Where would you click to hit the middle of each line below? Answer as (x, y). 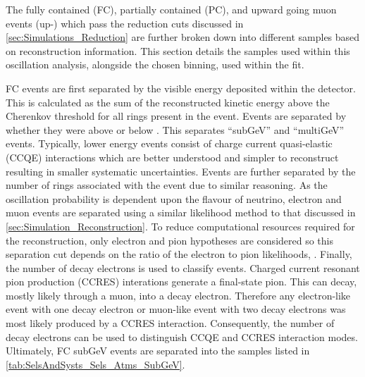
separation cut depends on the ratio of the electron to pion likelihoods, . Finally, (179, 254)
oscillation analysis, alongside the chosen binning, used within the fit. (155, 64)
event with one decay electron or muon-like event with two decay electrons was (176, 309)
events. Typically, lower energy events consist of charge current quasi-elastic (169, 143)
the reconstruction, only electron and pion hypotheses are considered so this (169, 240)
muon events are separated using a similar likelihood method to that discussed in (181, 212)
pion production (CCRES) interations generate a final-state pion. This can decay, (181, 282)
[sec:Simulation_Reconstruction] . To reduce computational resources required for (180, 226)
